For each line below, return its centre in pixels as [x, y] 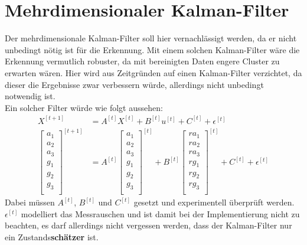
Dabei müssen [30, 202]
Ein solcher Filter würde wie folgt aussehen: [84, 107]
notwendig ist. [30, 96]
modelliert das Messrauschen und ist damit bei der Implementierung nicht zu [160, 213]
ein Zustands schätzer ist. [52, 236]
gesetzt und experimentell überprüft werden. [214, 202]
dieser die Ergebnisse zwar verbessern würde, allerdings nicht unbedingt [134, 84]
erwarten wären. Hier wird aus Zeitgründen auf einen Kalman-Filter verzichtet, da [153, 72]
